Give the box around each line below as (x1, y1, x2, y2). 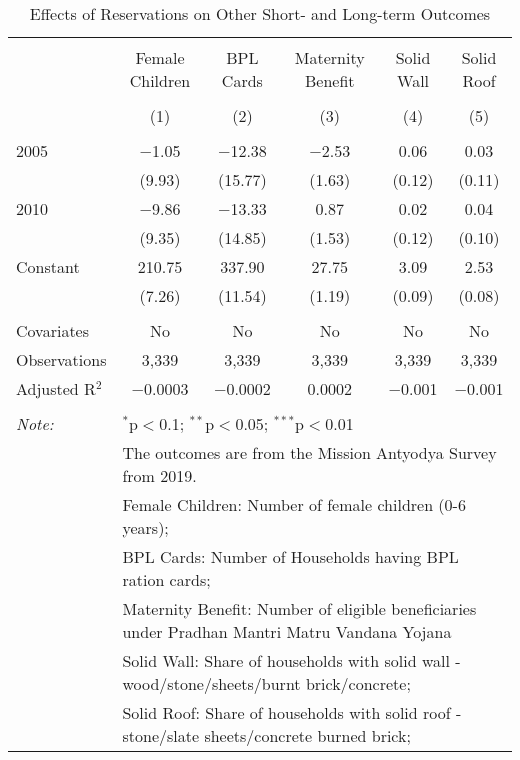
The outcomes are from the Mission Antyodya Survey (122, 441, 497, 464)
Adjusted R (16, 377, 96, 400)
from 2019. (122, 464, 197, 487)
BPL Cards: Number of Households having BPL (122, 545, 459, 568)
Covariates (16, 319, 90, 342)
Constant (16, 255, 80, 278)
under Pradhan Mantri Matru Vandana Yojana (122, 620, 452, 643)
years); (122, 516, 169, 539)
